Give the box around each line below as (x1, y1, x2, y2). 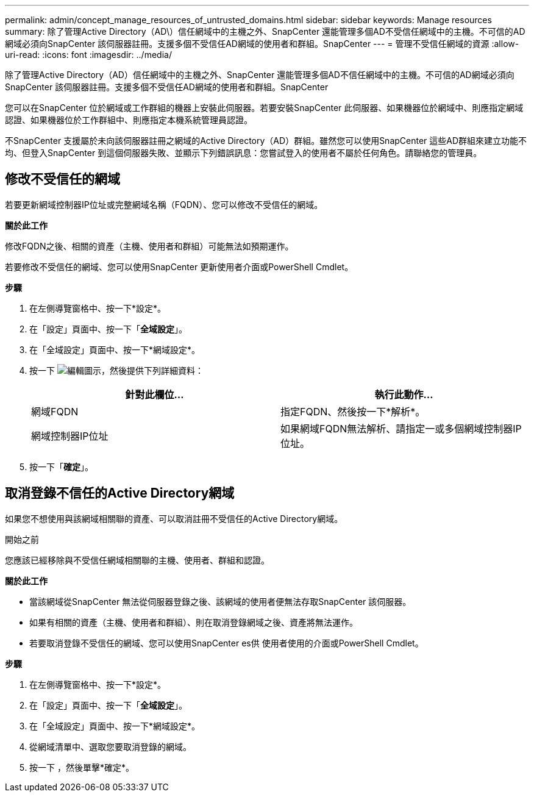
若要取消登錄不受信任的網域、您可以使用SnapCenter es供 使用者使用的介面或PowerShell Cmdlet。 (29, 637, 424, 648)
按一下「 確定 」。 (29, 461, 93, 472)
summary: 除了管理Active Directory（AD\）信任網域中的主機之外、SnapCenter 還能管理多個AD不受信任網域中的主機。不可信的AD (5, 26, 525, 37)
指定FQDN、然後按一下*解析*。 (280, 405, 425, 418)
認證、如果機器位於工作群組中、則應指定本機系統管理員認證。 (5, 115, 252, 125)
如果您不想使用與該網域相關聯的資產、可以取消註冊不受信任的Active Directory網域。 (5, 513, 343, 524)
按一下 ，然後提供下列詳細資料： (29, 365, 204, 376)
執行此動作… (374, 388, 433, 401)
